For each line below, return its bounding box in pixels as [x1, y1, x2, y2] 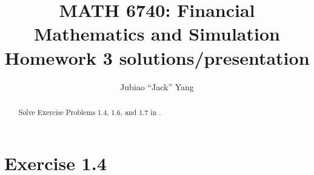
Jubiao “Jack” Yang [120, 80, 194, 93]
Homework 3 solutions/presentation [4, 45, 310, 70]
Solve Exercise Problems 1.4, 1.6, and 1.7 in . [18, 107, 161, 117]
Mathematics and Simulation [34, 21, 280, 46]
